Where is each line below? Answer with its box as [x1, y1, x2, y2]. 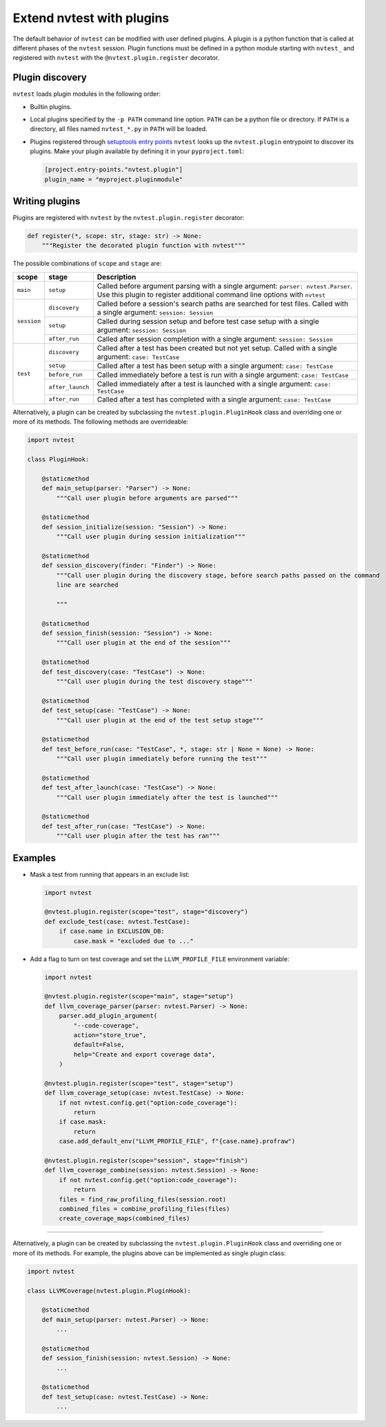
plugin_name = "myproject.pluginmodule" [44, 175, 183, 183]
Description [96, 272, 136, 282]
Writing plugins [12, 195, 81, 207]
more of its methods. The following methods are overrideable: [12, 417, 189, 426]
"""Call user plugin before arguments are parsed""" [56, 494, 238, 502]
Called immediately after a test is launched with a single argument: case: [96, 379, 332, 388]
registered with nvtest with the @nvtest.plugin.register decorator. [12, 54, 220, 62]
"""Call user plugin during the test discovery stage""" [56, 677, 253, 685]
